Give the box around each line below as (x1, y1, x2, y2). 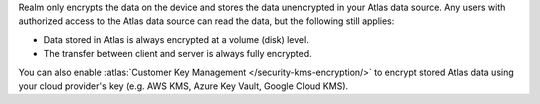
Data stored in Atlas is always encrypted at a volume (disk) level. (43, 33, 309, 45)
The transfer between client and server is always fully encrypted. (43, 48, 312, 60)
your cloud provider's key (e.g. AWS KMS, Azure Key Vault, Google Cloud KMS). (18, 80, 349, 92)
